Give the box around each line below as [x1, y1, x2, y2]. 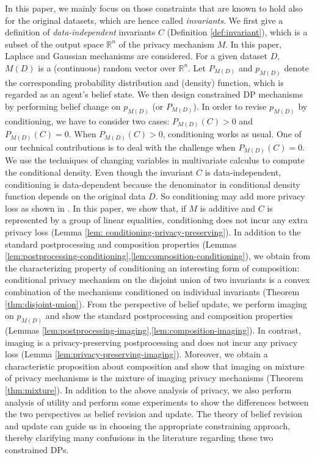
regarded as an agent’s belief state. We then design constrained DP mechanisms [5, 88, 303, 101]
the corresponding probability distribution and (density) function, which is [5, 76, 284, 88]
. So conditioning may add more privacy [155, 190, 305, 202]
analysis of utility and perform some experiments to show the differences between [5, 395, 309, 408]
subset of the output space [5, 37, 104, 50]
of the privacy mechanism [118, 37, 215, 50]
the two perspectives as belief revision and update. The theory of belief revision [5, 407, 303, 420]
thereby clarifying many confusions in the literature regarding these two [5, 431, 273, 444]
